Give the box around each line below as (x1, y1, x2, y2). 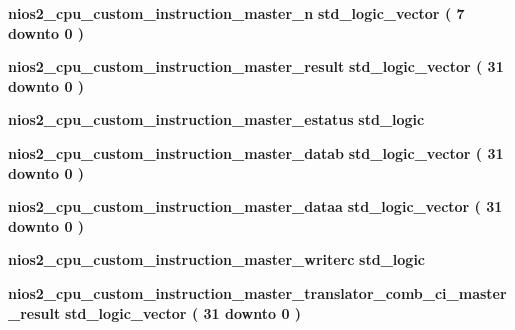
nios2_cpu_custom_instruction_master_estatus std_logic (8, 109, 425, 130)
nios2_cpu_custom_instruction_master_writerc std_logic (8, 249, 426, 270)
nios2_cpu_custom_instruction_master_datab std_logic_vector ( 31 (8, 142, 504, 163)
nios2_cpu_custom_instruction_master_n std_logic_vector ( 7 (8, 3, 465, 23)
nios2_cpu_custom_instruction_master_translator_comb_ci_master (8, 282, 507, 303)
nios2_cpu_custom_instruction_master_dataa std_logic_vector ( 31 (8, 196, 503, 217)
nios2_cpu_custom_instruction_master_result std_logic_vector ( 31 (8, 56, 504, 77)
